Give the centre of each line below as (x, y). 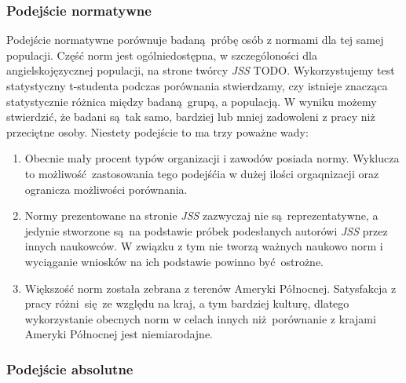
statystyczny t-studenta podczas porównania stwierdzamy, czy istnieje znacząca (197, 86)
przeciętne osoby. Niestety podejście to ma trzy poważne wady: (157, 131)
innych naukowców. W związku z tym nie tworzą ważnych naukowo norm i (204, 246)
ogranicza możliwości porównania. (106, 189)
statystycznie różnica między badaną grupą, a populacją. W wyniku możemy (192, 101)
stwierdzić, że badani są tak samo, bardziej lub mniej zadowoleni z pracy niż (191, 117)
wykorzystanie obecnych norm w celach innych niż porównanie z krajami (200, 318)
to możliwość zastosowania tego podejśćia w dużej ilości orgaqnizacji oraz (202, 173)
